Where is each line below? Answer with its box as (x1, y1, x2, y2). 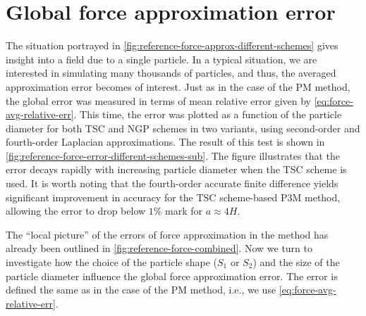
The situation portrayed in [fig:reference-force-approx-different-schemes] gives (6, 38, 338, 53)
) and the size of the (252, 255, 340, 270)
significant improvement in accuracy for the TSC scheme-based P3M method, (6, 189, 341, 204)
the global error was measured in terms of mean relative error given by (6, 93, 311, 108)
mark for (165, 203, 203, 218)
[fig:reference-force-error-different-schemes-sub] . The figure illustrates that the (6, 148, 340, 163)
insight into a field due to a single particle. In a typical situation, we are (6, 51, 317, 66)
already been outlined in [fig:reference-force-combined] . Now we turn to (6, 241, 312, 255)
